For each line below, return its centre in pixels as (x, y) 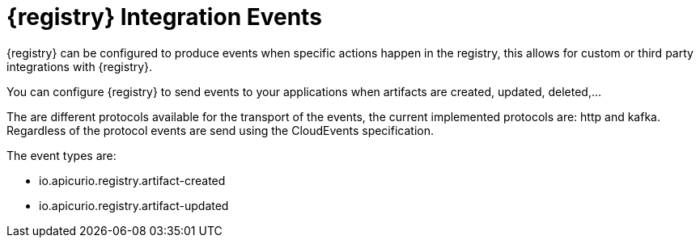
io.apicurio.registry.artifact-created (132, 180)
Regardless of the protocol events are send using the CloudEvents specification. (220, 130)
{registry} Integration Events (164, 17)
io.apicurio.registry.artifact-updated (134, 205)
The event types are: (62, 155)
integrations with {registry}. (80, 66)
